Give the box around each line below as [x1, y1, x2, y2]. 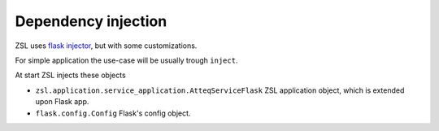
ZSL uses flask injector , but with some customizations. [15, 41, 198, 50]
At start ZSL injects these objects [15, 70, 126, 81]
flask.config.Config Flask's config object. [35, 108, 191, 118]
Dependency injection [15, 12, 167, 30]
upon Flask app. [35, 97, 89, 107]
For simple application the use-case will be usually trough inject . [15, 55, 238, 65]
